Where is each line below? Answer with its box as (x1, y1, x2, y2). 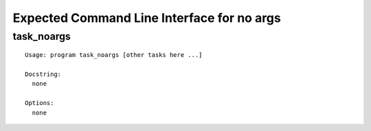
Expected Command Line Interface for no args (12, 10, 281, 25)
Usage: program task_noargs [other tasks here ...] (25, 51, 203, 59)
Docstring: (25, 70, 62, 78)
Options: (25, 99, 54, 107)
